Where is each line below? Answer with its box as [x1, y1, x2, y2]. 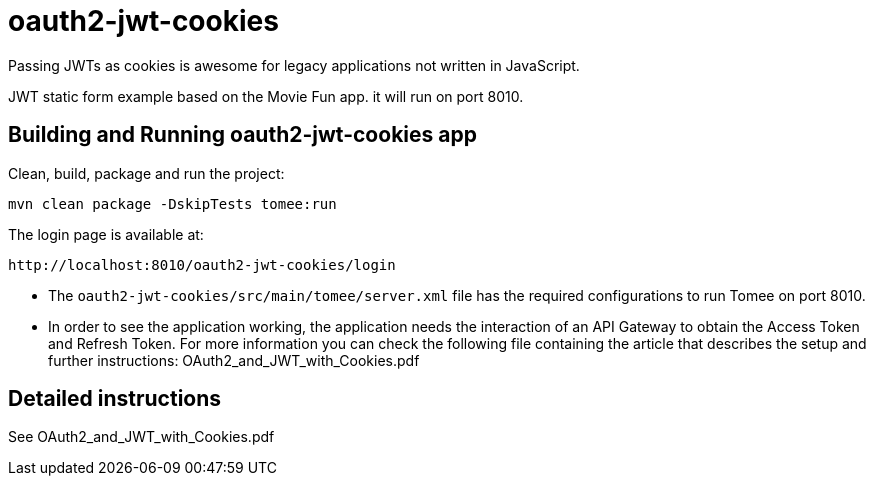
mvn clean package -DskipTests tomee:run [8, 195, 337, 212]
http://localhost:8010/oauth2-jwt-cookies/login [8, 256, 396, 273]
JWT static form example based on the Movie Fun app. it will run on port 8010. [8, 87, 524, 105]
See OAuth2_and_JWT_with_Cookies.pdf [8, 428, 275, 446]
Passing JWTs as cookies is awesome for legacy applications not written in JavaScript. [8, 56, 580, 74]
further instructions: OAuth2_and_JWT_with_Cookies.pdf [48, 351, 420, 369]
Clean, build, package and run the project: [8, 164, 285, 182]
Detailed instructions [8, 386, 222, 412]
